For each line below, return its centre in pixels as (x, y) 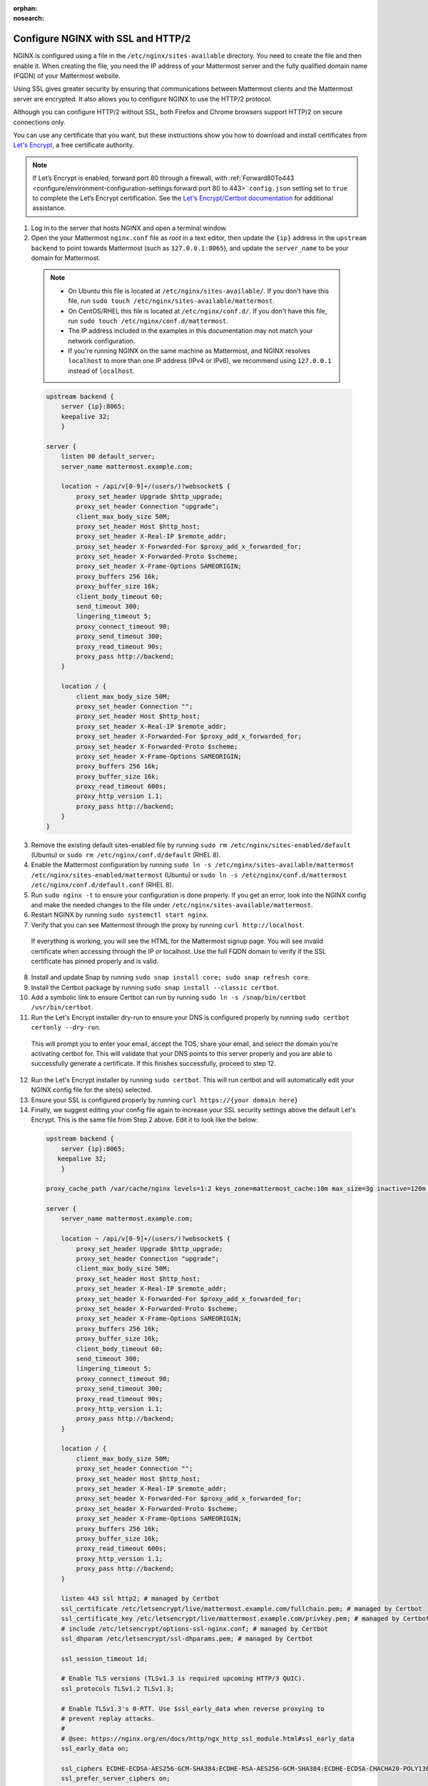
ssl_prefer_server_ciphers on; (116, 1778)
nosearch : (29, 19)
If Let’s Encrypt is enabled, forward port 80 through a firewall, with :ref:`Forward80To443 (163, 178)
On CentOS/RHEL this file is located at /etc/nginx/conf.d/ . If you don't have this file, (198, 311)
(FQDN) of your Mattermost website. (67, 76)
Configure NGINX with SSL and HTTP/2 (102, 39)
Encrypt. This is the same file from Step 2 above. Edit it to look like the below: (144, 1120)
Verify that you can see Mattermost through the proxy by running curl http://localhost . (168, 924)
